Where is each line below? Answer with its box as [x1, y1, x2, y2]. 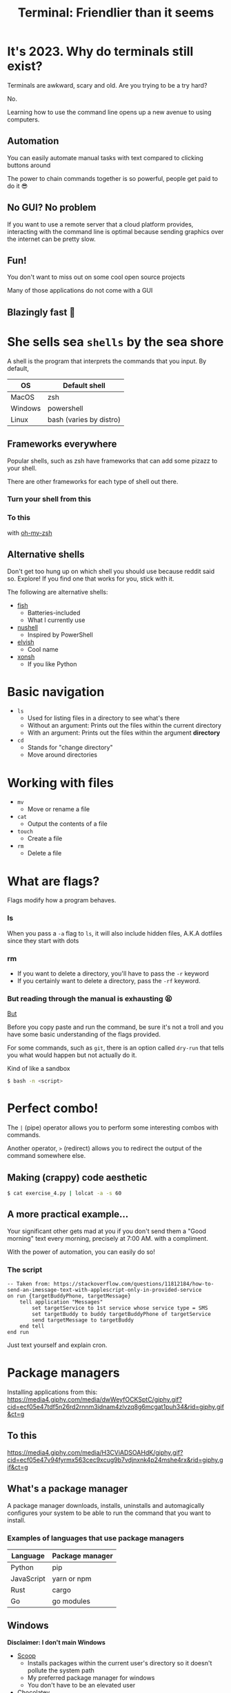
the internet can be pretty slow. [7, 235, 96, 243]
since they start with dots [7, 936, 79, 945]
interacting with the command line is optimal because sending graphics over [7, 227, 224, 235]
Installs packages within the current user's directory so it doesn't [27, 1658, 212, 1667]
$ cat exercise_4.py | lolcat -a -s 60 [7, 1190, 122, 1197]
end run [7, 1329, 30, 1336]
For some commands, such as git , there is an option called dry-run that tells [7, 1044, 225, 1052]
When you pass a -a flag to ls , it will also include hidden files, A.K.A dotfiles [7, 929, 223, 937]
